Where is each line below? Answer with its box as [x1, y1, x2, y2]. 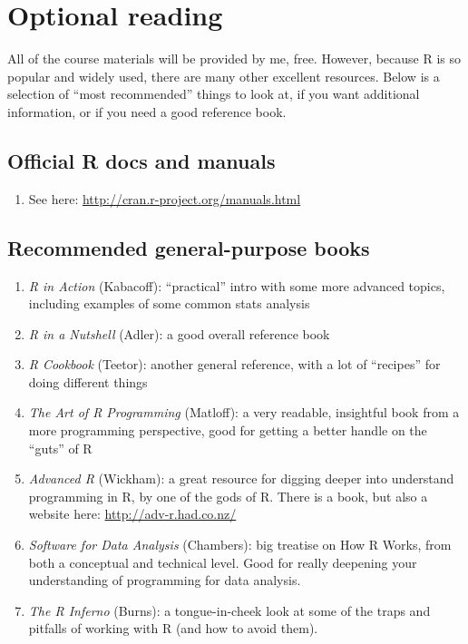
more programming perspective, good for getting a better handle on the [28, 421, 427, 440]
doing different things [28, 372, 148, 391]
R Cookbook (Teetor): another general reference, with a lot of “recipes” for [28, 355, 441, 374]
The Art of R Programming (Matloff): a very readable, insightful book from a [28, 403, 460, 422]
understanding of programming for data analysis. [28, 571, 301, 590]
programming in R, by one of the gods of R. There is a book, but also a [28, 486, 428, 505]
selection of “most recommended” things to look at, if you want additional [7, 84, 420, 103]
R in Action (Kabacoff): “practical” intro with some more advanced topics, [28, 276, 445, 295]
